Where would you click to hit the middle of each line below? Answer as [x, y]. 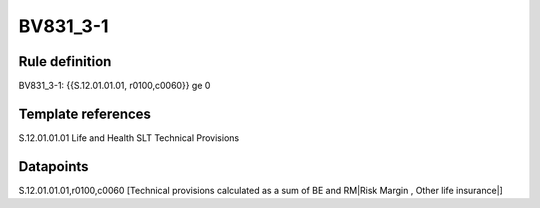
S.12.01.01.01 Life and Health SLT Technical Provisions [129, 137]
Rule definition [65, 61]
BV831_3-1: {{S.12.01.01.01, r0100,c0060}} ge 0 [114, 86]
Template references [85, 113]
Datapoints [53, 166]
